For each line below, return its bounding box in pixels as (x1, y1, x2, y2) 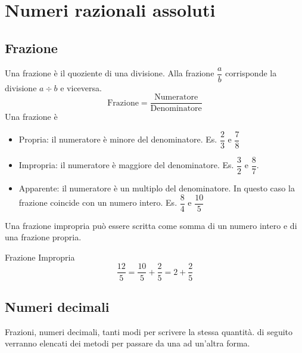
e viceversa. (60, 81, 102, 94)
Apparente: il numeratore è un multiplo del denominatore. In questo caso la (18, 182, 295, 194)
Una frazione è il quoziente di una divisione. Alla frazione (5, 67, 214, 79)
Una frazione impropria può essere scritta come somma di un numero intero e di (5, 219, 297, 231)
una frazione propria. (5, 231, 82, 243)
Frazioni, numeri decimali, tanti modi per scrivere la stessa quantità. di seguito (5, 325, 292, 337)
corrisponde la (225, 67, 277, 79)
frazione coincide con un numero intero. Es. (18, 196, 178, 209)
